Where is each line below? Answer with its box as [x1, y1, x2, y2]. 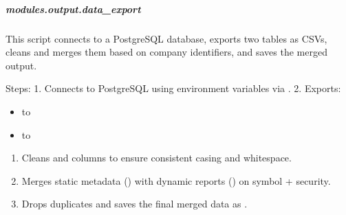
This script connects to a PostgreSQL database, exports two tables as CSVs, [6, 31, 327, 45]
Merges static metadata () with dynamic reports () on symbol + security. [21, 173, 331, 188]
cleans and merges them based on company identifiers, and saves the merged [6, 45, 327, 59]
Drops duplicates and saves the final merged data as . [21, 196, 248, 211]
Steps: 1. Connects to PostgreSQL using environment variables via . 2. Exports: [6, 81, 341, 95]
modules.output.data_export [6, 1, 141, 16]
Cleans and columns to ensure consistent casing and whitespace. [21, 150, 292, 165]
